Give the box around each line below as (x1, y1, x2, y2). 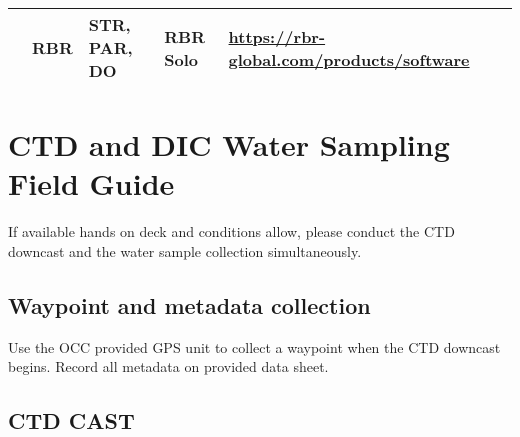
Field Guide (8, 163, 175, 204)
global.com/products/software (228, 47, 470, 71)
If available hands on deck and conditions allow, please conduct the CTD (8, 221, 455, 242)
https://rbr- (228, 24, 326, 48)
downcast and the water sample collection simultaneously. (8, 240, 362, 261)
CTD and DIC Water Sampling (8, 124, 450, 165)
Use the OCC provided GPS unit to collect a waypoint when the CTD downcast (8, 336, 501, 357)
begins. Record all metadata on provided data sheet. (8, 356, 329, 377)
